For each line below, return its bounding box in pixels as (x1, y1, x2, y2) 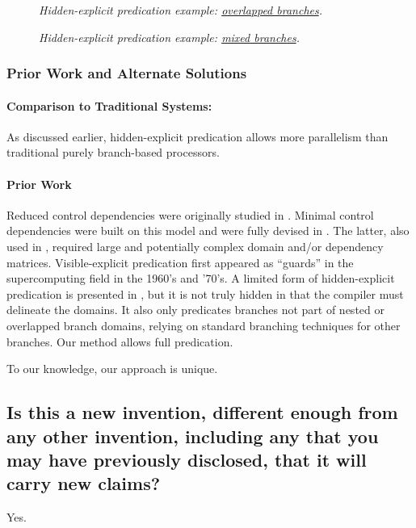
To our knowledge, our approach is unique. (6, 360, 218, 377)
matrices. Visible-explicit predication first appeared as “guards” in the (6, 254, 354, 270)
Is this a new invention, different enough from (6, 400, 398, 425)
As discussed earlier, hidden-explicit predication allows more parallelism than (6, 128, 389, 145)
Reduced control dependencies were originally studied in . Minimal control (6, 206, 374, 223)
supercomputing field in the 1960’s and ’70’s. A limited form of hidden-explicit (6, 270, 395, 287)
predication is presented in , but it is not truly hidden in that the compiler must (6, 285, 404, 302)
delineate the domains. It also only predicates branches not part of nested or (6, 301, 384, 318)
